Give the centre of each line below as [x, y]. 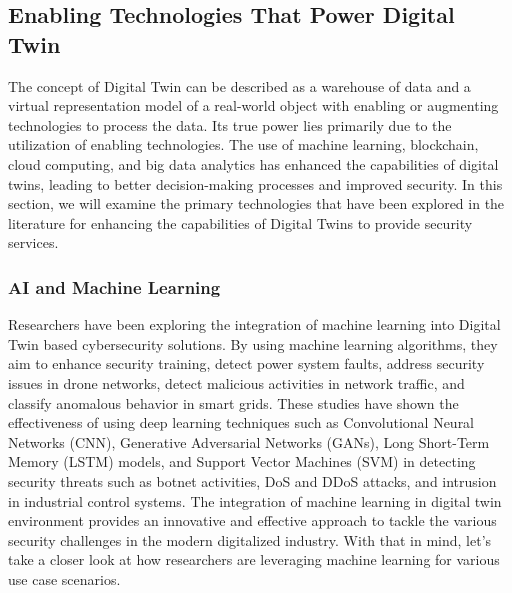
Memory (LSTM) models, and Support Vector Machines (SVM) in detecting [242, 461]
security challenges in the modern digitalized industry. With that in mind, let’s [250, 539]
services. [33, 242]
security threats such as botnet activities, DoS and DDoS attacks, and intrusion [252, 480]
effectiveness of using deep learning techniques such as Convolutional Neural [241, 422]
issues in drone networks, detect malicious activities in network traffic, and [236, 382]
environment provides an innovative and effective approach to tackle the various [252, 520]
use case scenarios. [64, 578]
